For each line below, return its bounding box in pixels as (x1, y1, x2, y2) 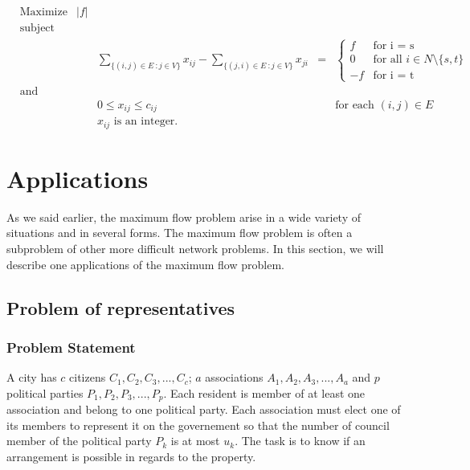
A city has (6, 369, 57, 386)
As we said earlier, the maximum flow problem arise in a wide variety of (6, 208, 361, 225)
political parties (6, 384, 84, 401)
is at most (170, 432, 220, 449)
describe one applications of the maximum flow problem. (6, 255, 284, 272)
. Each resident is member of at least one (163, 384, 366, 401)
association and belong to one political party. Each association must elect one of (6, 401, 401, 418)
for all (373, 54, 403, 66)
